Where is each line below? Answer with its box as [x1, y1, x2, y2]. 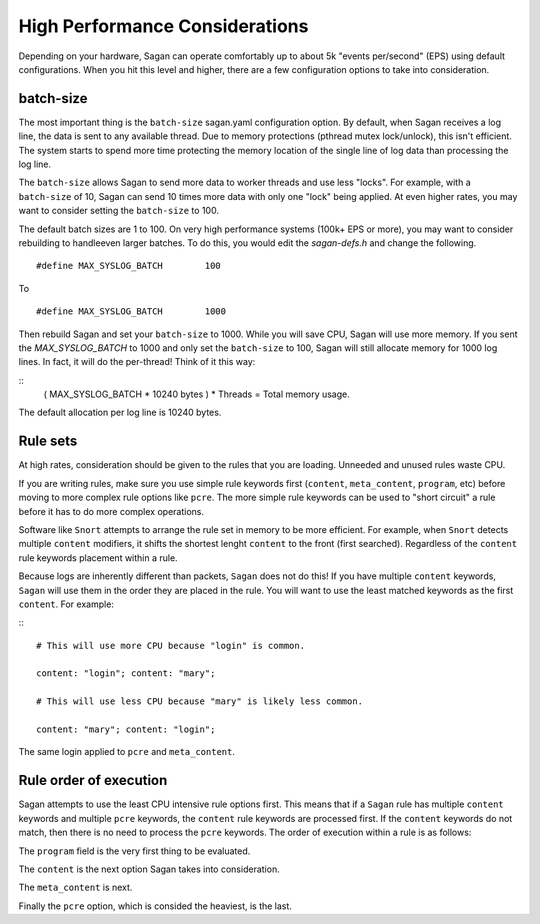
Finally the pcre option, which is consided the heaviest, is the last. [18, 900, 292, 912]
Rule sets [18, 433, 78, 450]
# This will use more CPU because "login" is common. [36, 640, 305, 651]
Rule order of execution [18, 772, 168, 789]
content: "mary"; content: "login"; [36, 724, 216, 735]
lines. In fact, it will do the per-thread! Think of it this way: [18, 356, 256, 368]
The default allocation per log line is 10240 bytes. [18, 406, 222, 419]
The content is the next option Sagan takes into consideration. [18, 863, 280, 875]
